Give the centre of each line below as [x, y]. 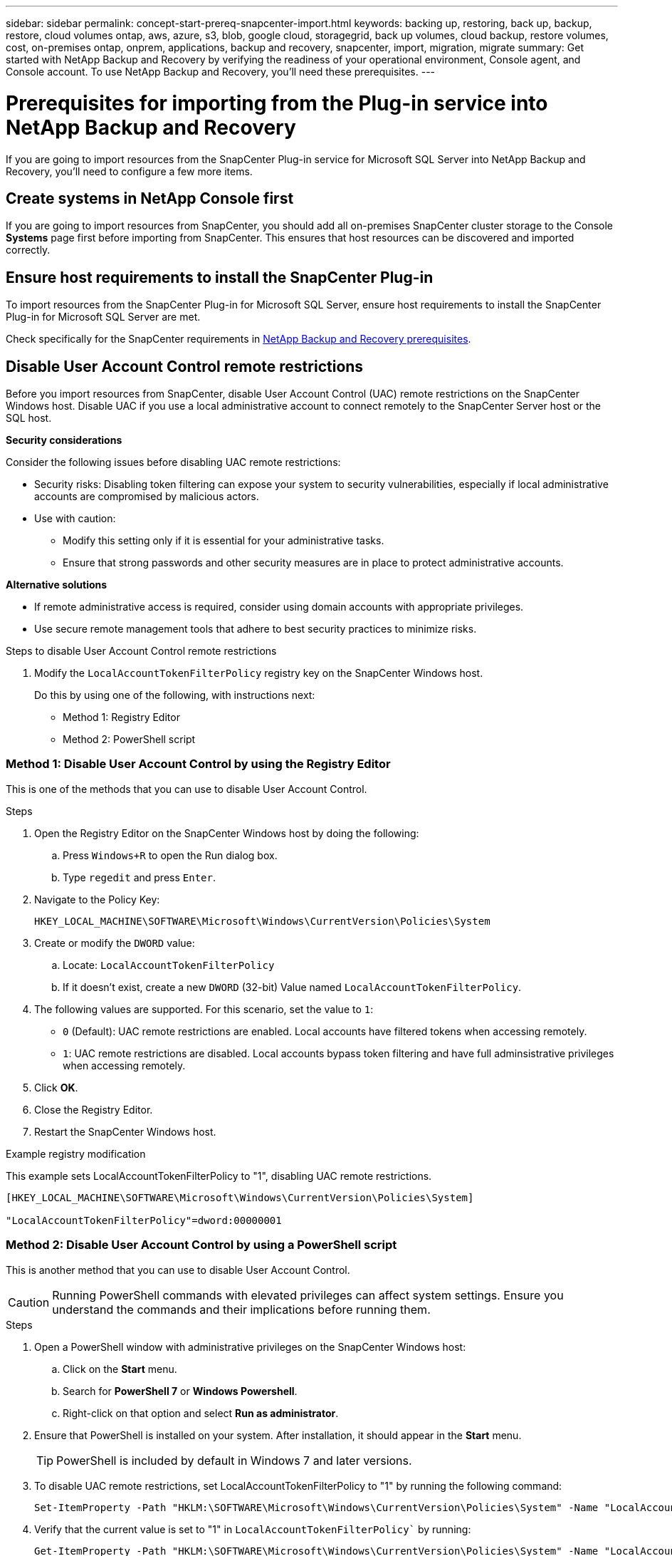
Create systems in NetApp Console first [150, 198]
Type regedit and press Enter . [139, 877]
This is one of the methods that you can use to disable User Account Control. [187, 789]
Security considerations [64, 440]
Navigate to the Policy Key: [97, 899]
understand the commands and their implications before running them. [241, 1309]
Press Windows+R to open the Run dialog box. [170, 855]
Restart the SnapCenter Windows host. [125, 1131]
